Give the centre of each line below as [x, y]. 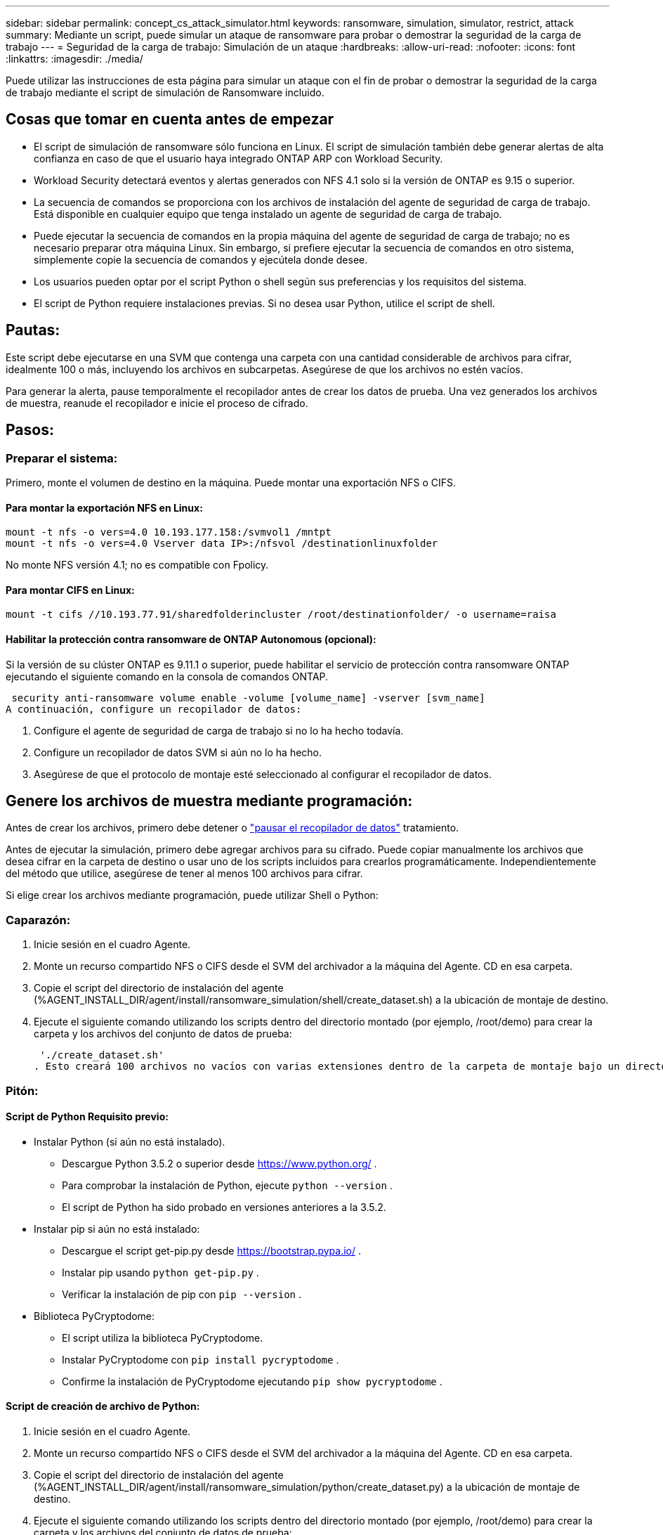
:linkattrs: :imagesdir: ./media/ [74, 59]
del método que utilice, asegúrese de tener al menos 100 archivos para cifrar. [184, 874]
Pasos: [30, 430]
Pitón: [22, 1090]
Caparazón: [38, 920]
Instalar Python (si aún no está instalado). [130, 1141]
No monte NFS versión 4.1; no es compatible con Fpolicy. [137, 565]
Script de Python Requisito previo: [87, 1117]
